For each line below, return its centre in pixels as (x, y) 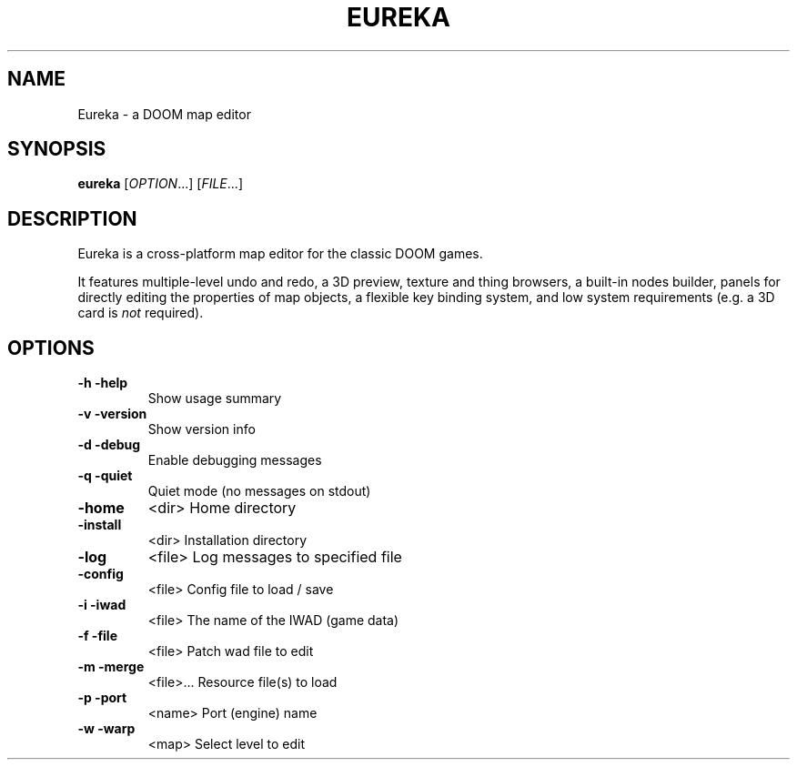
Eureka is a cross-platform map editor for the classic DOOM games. (280, 254)
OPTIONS (51, 348)
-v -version (112, 414)
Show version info (202, 429)
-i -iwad (102, 605)
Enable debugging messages (235, 460)
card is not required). (141, 313)
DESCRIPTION (72, 218)
